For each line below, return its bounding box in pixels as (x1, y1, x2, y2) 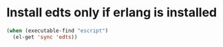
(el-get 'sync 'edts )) (12, 33, 78, 40)
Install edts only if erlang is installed (6, 5, 217, 20)
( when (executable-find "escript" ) (6, 27, 109, 34)
